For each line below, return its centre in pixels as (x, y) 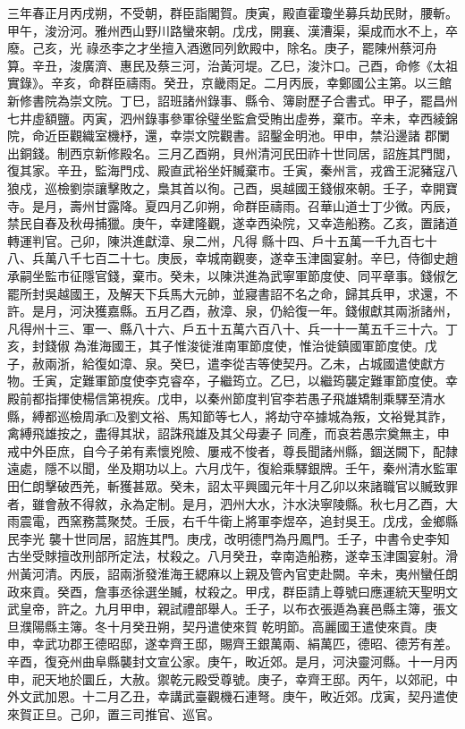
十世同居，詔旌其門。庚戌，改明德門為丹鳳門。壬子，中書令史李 (249, 538)
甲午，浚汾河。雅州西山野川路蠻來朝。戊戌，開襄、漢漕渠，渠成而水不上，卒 (232, 30)
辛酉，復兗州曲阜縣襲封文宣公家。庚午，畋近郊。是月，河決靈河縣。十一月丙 (232, 661)
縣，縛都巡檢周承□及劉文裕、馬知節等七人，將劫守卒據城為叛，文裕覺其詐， (230, 415)
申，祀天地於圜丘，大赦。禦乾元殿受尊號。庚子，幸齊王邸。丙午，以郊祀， (226, 678)
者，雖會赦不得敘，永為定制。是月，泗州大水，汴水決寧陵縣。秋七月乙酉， (226, 503)
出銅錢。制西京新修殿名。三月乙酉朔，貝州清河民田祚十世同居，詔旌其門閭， (232, 153)
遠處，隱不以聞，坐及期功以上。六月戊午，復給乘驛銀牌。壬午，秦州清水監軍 (232, 468)
